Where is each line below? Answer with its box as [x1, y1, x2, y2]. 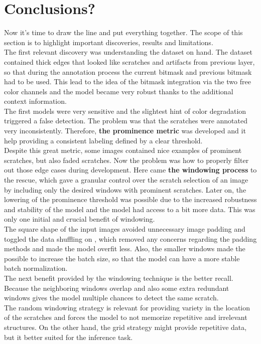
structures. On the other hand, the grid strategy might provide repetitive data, [4, 321, 247, 332]
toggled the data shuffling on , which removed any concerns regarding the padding [4, 233, 257, 244]
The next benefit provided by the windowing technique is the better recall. [4, 272, 233, 283]
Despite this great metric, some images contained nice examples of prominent [4, 145, 242, 155]
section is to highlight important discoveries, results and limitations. [4, 37, 213, 47]
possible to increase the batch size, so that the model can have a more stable [4, 253, 240, 263]
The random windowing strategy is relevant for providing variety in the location [4, 302, 250, 312]
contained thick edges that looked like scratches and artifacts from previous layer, [4, 56, 255, 67]
